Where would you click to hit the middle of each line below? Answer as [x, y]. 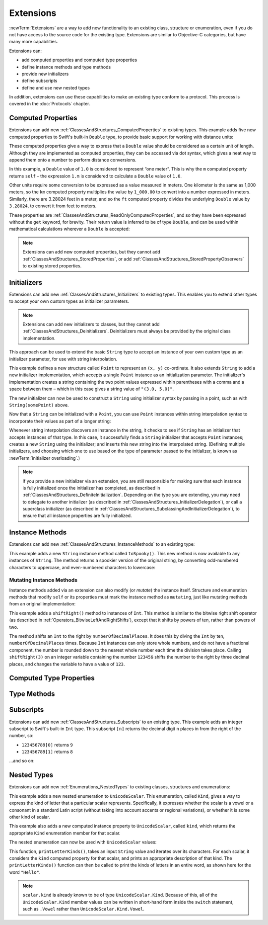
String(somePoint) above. [39, 405]
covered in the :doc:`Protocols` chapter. [50, 104]
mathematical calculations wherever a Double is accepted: [69, 229]
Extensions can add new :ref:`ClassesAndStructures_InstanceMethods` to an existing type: [102, 544]
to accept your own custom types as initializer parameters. [69, 301]
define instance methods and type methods [66, 67]
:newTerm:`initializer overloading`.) [45, 458]
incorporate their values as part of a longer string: [60, 421]
